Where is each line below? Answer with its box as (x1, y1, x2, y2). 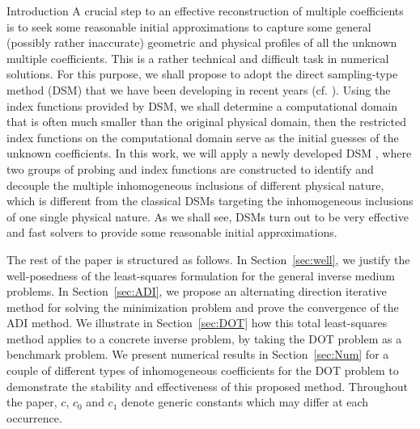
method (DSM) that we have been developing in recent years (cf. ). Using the (6, 81, 391, 98)
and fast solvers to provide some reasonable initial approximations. (6, 224, 337, 241)
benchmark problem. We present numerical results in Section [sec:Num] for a (6, 346, 389, 363)
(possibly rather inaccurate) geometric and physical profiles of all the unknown (6, 34, 397, 51)
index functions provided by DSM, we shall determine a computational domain (6, 97, 398, 114)
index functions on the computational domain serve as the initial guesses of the (6, 128, 399, 145)
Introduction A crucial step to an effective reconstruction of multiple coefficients (6, 2, 404, 19)
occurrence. (6, 409, 62, 426)
